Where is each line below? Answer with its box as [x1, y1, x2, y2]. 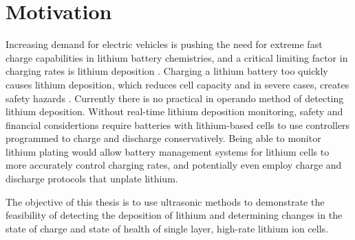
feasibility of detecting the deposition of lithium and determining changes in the [6, 208, 343, 222]
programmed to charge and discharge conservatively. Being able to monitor [6, 131, 321, 145]
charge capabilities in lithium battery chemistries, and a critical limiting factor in [6, 50, 348, 64]
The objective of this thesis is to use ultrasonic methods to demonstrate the [6, 194, 325, 208]
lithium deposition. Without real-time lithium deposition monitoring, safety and [6, 104, 343, 119]
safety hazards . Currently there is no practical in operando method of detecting [6, 91, 344, 105]
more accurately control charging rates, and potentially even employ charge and [6, 158, 342, 172]
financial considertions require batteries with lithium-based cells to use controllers [6, 117, 350, 132]
